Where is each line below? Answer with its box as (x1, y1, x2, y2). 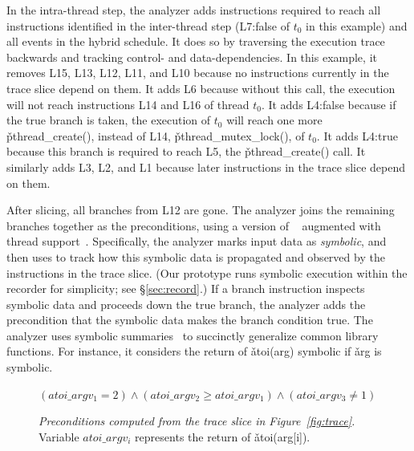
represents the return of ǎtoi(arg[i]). (135, 428, 310, 445)
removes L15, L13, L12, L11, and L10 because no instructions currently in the (6, 64, 389, 81)
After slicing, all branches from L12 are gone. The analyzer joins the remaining (6, 201, 395, 218)
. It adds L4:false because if (261, 95, 396, 112)
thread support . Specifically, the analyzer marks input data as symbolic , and (6, 233, 387, 250)
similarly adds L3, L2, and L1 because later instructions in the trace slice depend (6, 158, 406, 175)
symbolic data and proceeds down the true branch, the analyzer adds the (6, 295, 366, 312)
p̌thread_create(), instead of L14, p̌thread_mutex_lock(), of (6, 127, 305, 144)
